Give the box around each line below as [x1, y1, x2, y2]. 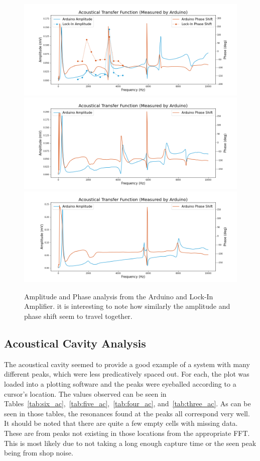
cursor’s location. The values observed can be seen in [4, 388, 167, 399]
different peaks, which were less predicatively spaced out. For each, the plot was [4, 369, 249, 379]
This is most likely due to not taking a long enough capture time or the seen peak [4, 437, 256, 448]
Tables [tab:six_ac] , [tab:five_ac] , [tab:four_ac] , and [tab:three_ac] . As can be [4, 398, 251, 409]
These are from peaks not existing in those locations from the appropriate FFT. [4, 428, 250, 438]
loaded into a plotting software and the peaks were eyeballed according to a [4, 379, 236, 389]
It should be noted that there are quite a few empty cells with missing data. [4, 418, 238, 428]
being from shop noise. [4, 447, 73, 458]
